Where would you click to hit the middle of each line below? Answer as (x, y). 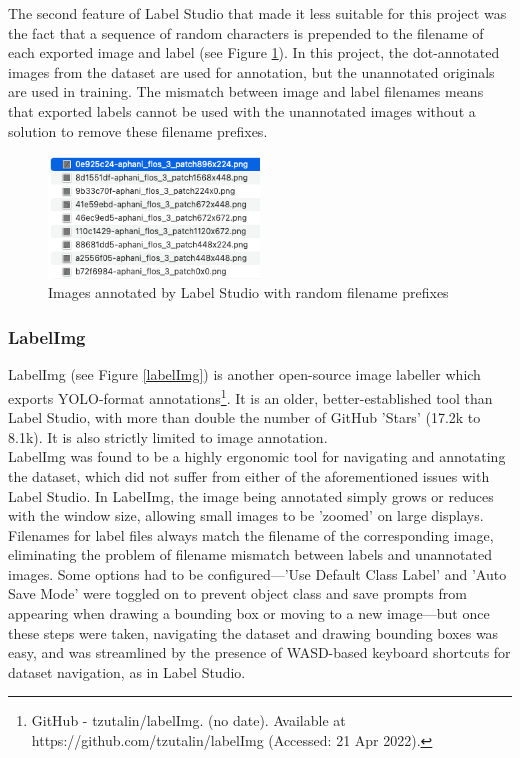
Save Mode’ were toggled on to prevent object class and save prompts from (237, 593)
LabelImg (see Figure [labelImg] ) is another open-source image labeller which (244, 374)
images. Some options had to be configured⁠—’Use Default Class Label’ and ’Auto (257, 573)
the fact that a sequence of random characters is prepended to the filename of (246, 32)
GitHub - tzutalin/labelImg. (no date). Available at (188, 720)
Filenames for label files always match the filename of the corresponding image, (251, 534)
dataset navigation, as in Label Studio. (127, 671)
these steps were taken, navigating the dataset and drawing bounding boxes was (253, 632)
